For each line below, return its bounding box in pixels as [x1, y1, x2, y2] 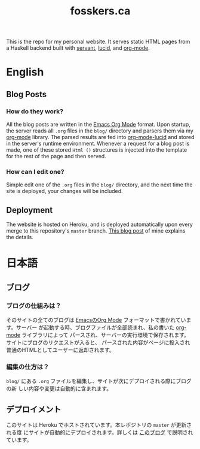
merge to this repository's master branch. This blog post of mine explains [6, 227, 186, 234]
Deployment [6, 205, 53, 215]
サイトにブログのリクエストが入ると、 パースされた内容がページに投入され [6, 339, 190, 346]
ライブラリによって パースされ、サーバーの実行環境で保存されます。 [21, 332, 190, 339]
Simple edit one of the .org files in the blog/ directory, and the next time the [6, 181, 193, 188]
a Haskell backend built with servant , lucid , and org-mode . [6, 44, 150, 52]
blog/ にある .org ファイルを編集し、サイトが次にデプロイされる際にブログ [6, 378, 192, 385]
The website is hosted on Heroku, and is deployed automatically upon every [6, 221, 193, 228]
